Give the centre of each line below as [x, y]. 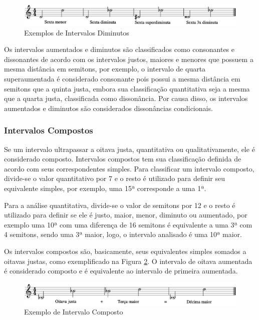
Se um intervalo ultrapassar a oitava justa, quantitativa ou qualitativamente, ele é [129, 149]
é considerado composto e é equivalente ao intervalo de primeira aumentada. [121, 271]
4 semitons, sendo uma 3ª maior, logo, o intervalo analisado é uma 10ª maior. [123, 234]
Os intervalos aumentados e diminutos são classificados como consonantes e [119, 49]
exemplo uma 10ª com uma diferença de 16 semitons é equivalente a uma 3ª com [128, 224]
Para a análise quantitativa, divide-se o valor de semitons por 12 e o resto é [120, 205]
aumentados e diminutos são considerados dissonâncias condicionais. [108, 108]
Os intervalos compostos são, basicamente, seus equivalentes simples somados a [125, 251]
